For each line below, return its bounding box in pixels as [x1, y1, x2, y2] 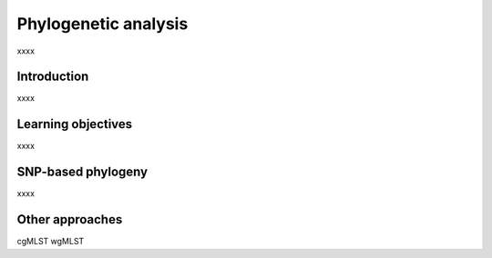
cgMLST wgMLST [16, 236, 85, 247]
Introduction [16, 69, 89, 84]
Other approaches [16, 212, 123, 227]
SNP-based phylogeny [16, 164, 149, 180]
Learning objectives [16, 116, 133, 132]
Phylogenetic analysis [16, 14, 189, 34]
